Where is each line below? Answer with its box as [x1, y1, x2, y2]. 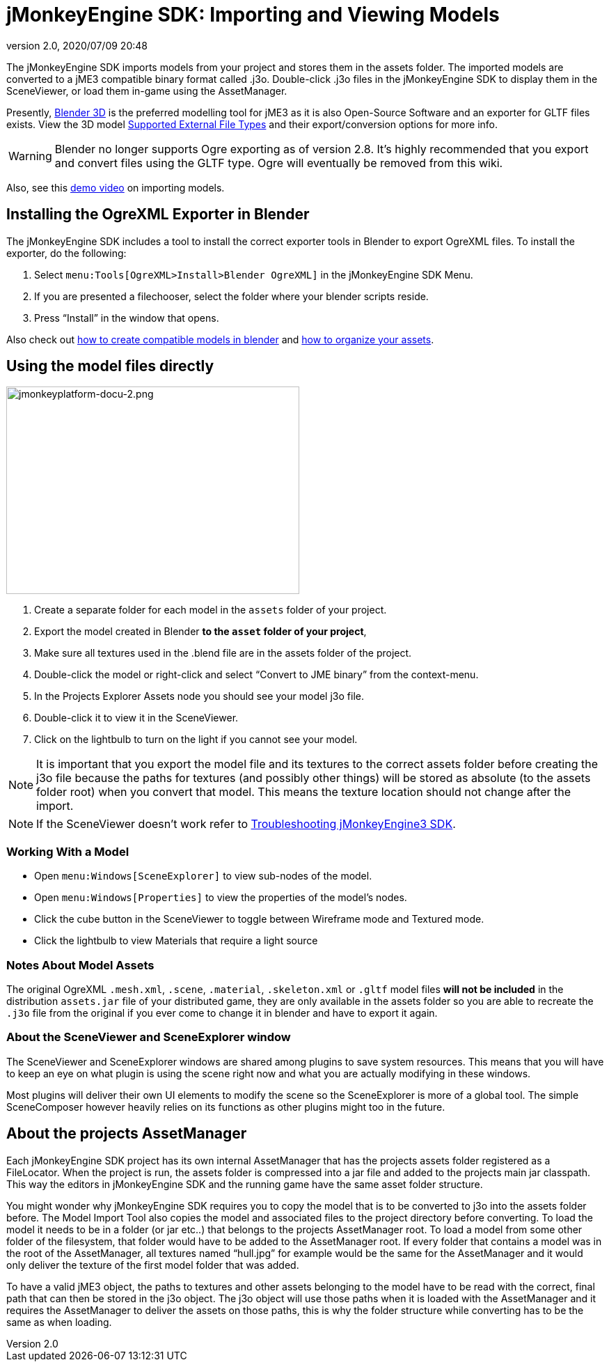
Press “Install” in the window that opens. [34, 311, 219, 324]
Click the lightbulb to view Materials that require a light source [34, 935, 318, 947]
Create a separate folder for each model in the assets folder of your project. [34, 604, 387, 616]
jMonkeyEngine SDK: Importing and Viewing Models [6, 3, 500, 26]
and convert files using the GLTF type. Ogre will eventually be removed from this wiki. [54, 155, 503, 170]
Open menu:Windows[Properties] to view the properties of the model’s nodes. [34, 891, 407, 904]
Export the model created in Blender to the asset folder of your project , [34, 625, 367, 638]
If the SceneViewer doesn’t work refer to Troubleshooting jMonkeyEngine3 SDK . [36, 817, 456, 831]
